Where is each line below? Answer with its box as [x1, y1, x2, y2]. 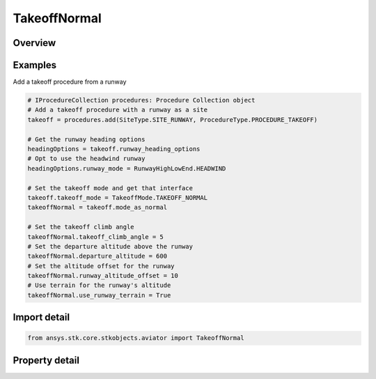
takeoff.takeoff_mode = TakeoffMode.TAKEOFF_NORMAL [27, 194, 208, 201]
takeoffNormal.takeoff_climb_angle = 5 [27, 233, 164, 240]
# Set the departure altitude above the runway [27, 242, 193, 250]
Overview [13, 37, 56, 49]
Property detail [13, 354, 80, 366]
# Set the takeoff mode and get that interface [27, 184, 193, 192]
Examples [13, 59, 57, 71]
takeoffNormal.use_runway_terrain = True [27, 291, 171, 299]
